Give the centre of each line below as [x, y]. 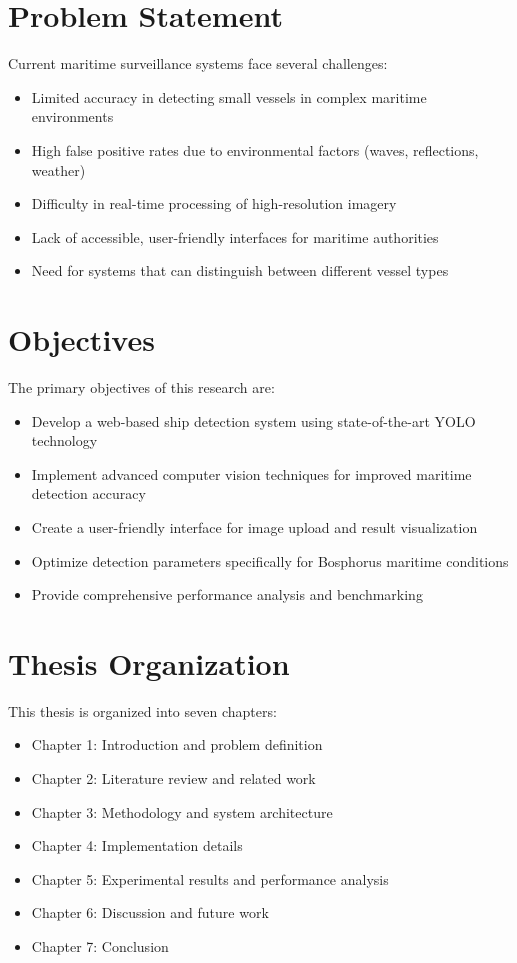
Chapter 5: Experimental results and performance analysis [210, 878]
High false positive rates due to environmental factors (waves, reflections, [255, 149]
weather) [58, 169]
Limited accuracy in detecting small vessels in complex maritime [229, 96]
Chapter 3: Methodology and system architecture [182, 811]
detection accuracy [88, 493]
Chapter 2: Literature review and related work [173, 778]
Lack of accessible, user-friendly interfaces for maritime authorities [235, 236]
